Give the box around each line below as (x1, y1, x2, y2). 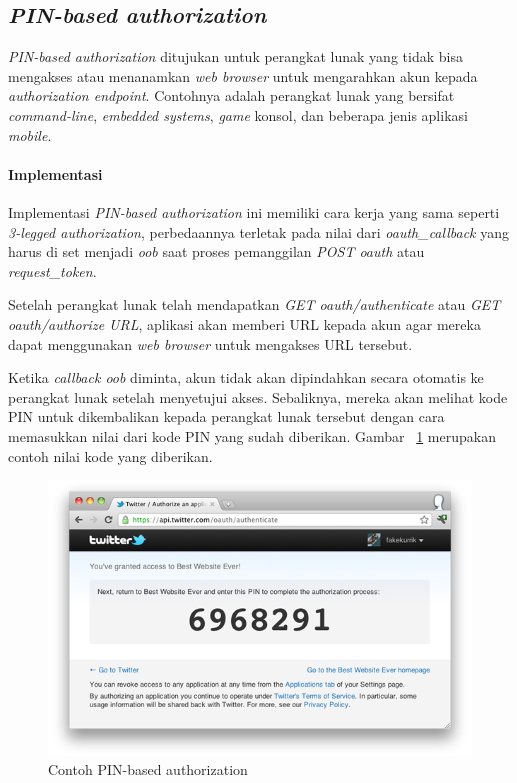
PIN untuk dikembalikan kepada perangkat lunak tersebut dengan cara (8, 406, 445, 427)
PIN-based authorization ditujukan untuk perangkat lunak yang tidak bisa (8, 46, 463, 67)
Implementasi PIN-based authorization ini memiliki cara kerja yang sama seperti (8, 201, 500, 222)
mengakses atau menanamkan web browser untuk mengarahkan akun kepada (8, 65, 478, 86)
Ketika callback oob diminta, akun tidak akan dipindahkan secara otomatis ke (8, 367, 484, 388)
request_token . (8, 260, 97, 281)
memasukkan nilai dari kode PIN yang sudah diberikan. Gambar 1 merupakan (8, 425, 496, 446)
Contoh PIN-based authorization (48, 759, 248, 780)
